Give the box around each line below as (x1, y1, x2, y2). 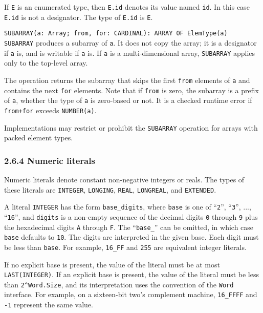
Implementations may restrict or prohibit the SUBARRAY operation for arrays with (4, 122, 258, 133)
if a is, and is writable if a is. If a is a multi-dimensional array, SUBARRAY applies (4, 47, 255, 58)
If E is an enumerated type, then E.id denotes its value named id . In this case (4, 2, 250, 12)
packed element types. (4, 132, 73, 143)
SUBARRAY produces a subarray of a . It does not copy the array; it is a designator (4, 37, 257, 48)
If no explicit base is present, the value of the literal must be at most (4, 259, 220, 269)
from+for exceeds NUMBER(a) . (4, 105, 97, 115)
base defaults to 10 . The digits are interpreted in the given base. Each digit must (4, 232, 259, 242)
